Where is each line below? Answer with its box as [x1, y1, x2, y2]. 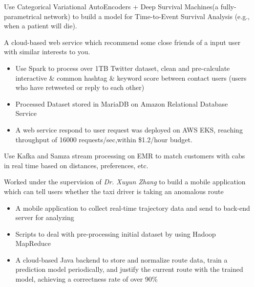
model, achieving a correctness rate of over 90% [15, 274, 158, 284]
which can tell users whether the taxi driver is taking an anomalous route [4, 186, 224, 196]
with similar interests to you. [4, 46, 90, 57]
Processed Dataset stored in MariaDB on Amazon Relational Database [15, 98, 228, 109]
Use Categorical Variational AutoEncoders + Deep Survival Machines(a [4, 1, 219, 11]
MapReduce [15, 238, 51, 248]
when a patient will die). [4, 21, 77, 31]
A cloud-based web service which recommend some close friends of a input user [4, 37, 241, 47]
